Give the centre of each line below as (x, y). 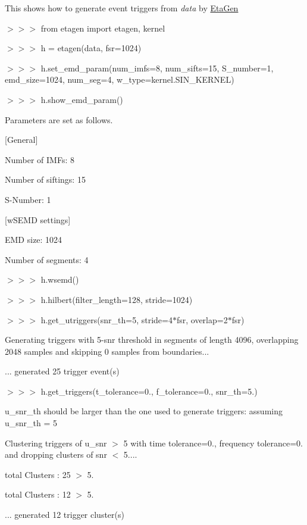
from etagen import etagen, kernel (103, 28)
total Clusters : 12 (38, 494)
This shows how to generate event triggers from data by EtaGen (122, 8)
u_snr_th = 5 (31, 423)
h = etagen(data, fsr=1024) (91, 48)
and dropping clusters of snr (56, 454)
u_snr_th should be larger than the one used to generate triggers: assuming (144, 411)
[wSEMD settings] (38, 219)
